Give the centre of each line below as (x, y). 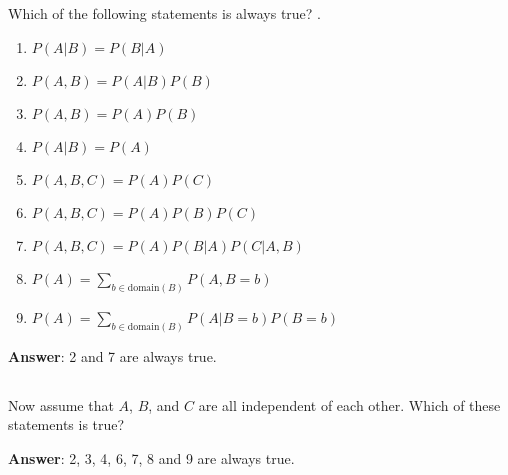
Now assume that (61, 404)
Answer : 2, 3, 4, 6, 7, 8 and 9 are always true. (151, 457)
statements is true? (66, 424)
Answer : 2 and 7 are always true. (112, 355)
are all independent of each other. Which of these (349, 404)
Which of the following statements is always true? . (164, 13)
